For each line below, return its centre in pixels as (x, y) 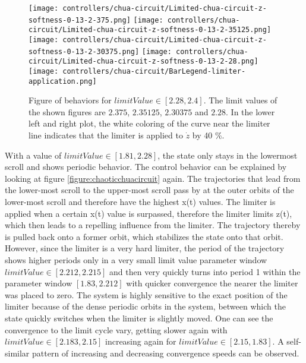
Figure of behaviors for (70, 100)
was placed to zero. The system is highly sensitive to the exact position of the (146, 294)
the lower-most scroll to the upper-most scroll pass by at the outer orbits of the (149, 190)
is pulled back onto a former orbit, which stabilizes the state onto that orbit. (144, 236)
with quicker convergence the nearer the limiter (212, 283)
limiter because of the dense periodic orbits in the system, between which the (145, 306)
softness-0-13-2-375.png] (80, 20)
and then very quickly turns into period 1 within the (205, 271)
